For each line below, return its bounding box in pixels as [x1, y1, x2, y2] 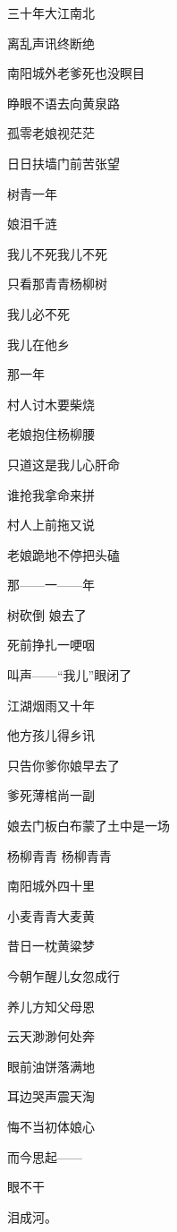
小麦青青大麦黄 [7, 906, 95, 925]
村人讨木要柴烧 [7, 394, 95, 413]
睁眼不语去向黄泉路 [7, 93, 120, 112]
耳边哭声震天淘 [7, 1087, 95, 1106]
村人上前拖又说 [7, 515, 95, 534]
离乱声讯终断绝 [7, 33, 95, 52]
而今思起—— [7, 1147, 82, 1166]
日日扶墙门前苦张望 [7, 153, 120, 172]
